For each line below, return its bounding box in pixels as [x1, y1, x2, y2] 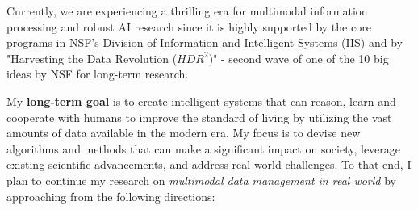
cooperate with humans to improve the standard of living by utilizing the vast [6, 108, 392, 125]
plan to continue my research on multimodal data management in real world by [6, 171, 396, 188]
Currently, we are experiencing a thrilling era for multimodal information [6, 2, 368, 19]
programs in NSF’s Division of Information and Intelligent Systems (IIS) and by [6, 34, 403, 51]
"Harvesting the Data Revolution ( [6, 49, 178, 66]
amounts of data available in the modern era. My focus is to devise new [6, 124, 361, 141]
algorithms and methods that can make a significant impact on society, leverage [6, 140, 401, 157]
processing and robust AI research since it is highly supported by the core [6, 18, 371, 35]
